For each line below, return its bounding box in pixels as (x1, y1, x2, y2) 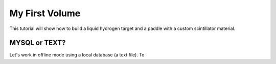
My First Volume (9, 8, 81, 19)
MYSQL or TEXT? (9, 39, 66, 47)
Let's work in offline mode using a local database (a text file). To (9, 52, 145, 58)
